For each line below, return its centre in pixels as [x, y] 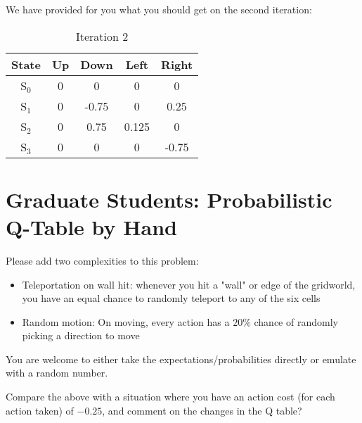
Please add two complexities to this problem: [102, 260]
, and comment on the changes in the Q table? [202, 410]
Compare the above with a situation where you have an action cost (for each [170, 397]
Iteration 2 [102, 36]
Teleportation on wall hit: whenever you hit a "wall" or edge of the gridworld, [189, 284]
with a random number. [57, 373]
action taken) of [40, 410]
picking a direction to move [81, 335]
